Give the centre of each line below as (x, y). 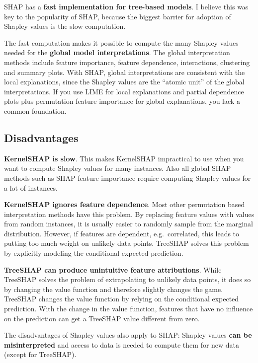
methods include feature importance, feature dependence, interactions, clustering (127, 62)
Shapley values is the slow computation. (65, 26)
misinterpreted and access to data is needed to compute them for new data (122, 344)
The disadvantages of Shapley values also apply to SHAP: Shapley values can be (128, 335)
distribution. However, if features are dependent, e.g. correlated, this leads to (122, 233)
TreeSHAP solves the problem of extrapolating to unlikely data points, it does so (128, 279)
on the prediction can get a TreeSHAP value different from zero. (102, 318)
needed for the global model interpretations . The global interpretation (117, 52)
